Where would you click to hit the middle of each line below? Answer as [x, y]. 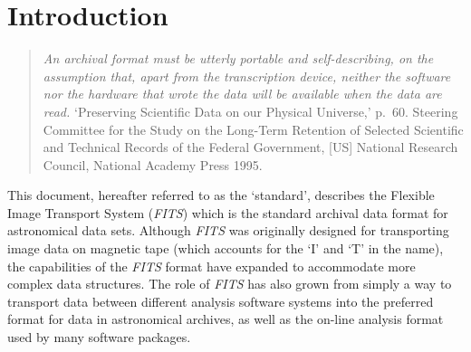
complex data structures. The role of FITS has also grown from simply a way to [230, 284]
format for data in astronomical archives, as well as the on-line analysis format [226, 319]
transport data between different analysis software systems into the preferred [221, 301]
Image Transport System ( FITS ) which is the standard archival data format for [228, 212]
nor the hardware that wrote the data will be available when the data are [242, 94]
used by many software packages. [99, 337]
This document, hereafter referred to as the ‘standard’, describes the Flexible [221, 195]
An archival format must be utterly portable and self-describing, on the [238, 58]
